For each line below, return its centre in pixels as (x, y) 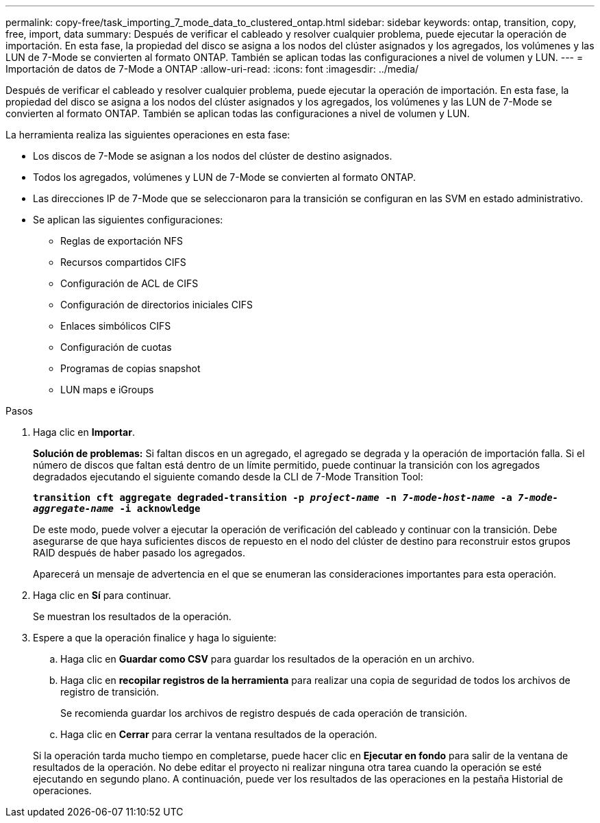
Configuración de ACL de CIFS (129, 283)
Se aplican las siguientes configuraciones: (128, 220)
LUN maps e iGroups (107, 390)
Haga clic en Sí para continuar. (102, 595)
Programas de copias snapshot (130, 368)
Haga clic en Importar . (84, 432)
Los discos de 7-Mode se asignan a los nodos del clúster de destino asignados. (213, 156)
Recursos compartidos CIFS (123, 262)
